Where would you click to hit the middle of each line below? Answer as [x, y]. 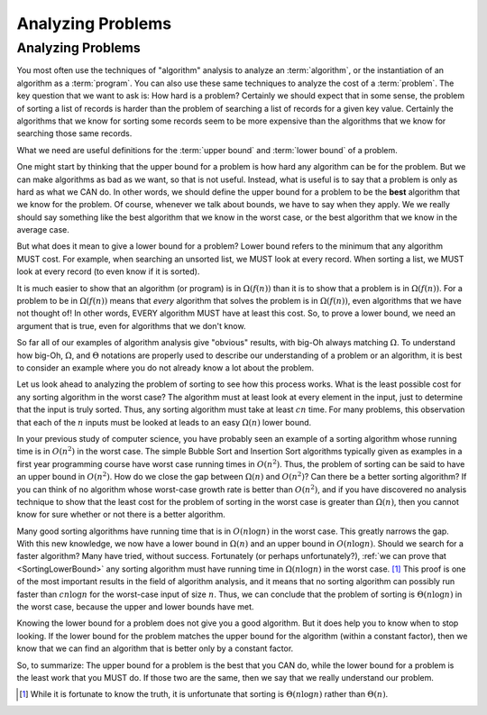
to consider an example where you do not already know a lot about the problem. [165, 367]
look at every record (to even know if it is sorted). [108, 271]
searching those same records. [74, 133]
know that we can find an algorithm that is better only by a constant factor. [155, 648]
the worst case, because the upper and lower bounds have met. [135, 607]
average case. [43, 230]
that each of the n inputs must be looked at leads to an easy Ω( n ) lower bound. [164, 422]
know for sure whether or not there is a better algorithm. [121, 515]
